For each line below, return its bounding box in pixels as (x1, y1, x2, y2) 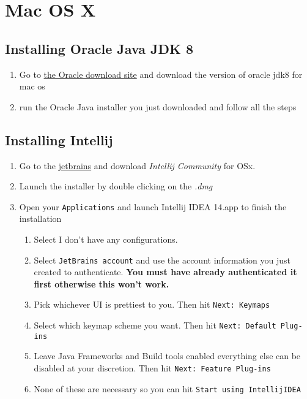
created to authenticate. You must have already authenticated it (34, 265, 297, 278)
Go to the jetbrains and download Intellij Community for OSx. (19, 159, 256, 172)
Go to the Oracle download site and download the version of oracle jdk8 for (19, 67, 303, 80)
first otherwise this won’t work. (34, 277, 169, 290)
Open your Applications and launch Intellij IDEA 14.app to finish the (19, 200, 287, 213)
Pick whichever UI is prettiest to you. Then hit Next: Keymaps (34, 298, 270, 311)
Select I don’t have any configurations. (34, 233, 178, 245)
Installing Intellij (5, 130, 113, 149)
